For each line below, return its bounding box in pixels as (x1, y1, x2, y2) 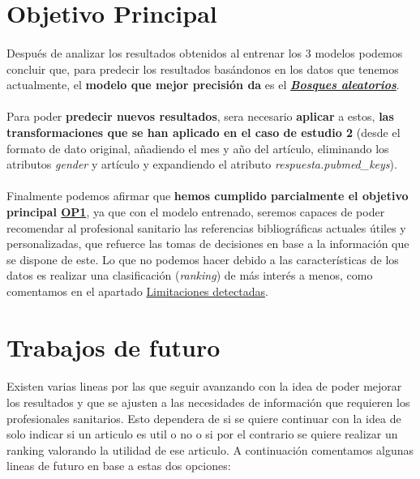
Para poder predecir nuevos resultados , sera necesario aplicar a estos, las (6, 108, 394, 125)
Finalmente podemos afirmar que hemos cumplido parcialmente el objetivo (6, 187, 409, 204)
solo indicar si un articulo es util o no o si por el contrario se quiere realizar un (6, 426, 398, 443)
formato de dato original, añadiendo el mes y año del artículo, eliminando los (6, 139, 389, 156)
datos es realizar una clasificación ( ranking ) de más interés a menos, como (6, 267, 373, 284)
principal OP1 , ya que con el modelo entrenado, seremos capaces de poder (6, 203, 385, 220)
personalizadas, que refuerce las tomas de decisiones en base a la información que (6, 235, 409, 252)
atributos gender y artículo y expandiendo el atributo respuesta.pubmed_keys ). (6, 156, 397, 173)
